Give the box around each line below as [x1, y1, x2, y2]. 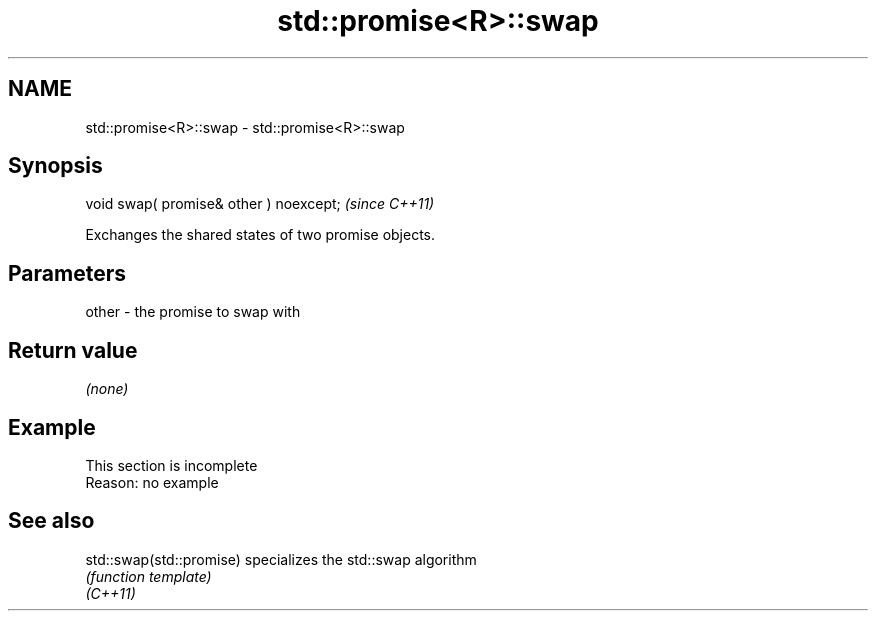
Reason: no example [85, 473, 219, 491]
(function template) [85, 567, 212, 585]
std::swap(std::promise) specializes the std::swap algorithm [85, 550, 477, 568]
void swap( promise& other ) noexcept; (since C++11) [85, 195, 435, 213]
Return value [8, 337, 138, 363]
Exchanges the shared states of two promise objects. [85, 226, 436, 244]
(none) [85, 380, 129, 398]
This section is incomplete [85, 456, 258, 474]
